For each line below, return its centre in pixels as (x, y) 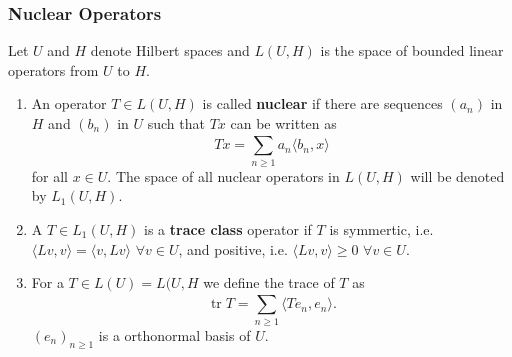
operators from (53, 69)
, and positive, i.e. (233, 248)
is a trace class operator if (228, 228)
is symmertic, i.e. (381, 228)
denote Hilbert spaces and (170, 50)
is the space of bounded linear (412, 50)
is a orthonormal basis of (174, 334)
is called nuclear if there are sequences (322, 103)
